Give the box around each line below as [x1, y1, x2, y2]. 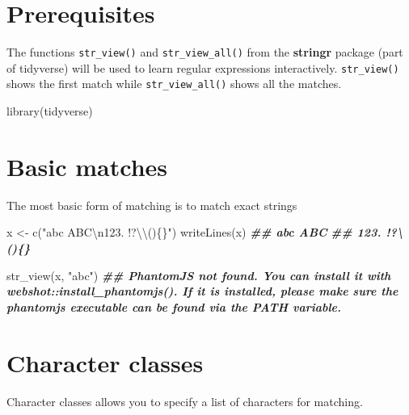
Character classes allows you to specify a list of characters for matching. [6, 392, 363, 409]
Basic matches [6, 149, 167, 182]
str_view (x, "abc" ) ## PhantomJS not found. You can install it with [6, 266, 391, 283]
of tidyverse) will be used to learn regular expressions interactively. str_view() [6, 59, 399, 76]
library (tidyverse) [6, 103, 93, 119]
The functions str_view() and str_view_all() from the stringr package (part [6, 44, 403, 61]
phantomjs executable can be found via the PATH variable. [6, 298, 341, 315]
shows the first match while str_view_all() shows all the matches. [6, 75, 342, 92]
